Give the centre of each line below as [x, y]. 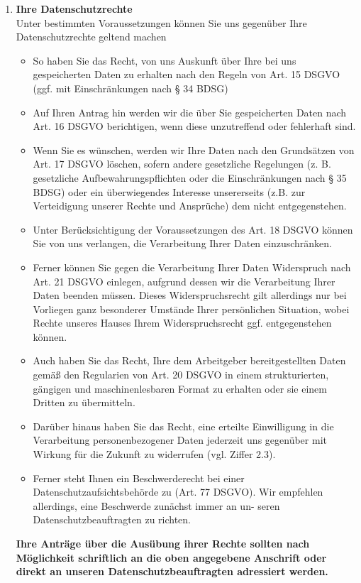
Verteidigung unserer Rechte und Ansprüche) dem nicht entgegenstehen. [190, 206]
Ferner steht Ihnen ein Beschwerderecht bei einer [139, 478]
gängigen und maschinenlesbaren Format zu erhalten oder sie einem [180, 388]
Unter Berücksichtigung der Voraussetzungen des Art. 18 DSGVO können [193, 229]
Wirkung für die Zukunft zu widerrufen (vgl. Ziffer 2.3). [154, 454]
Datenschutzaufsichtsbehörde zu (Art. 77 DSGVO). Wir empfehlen [178, 492]
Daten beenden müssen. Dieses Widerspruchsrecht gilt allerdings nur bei [190, 295]
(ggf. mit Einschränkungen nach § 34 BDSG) [130, 88]
